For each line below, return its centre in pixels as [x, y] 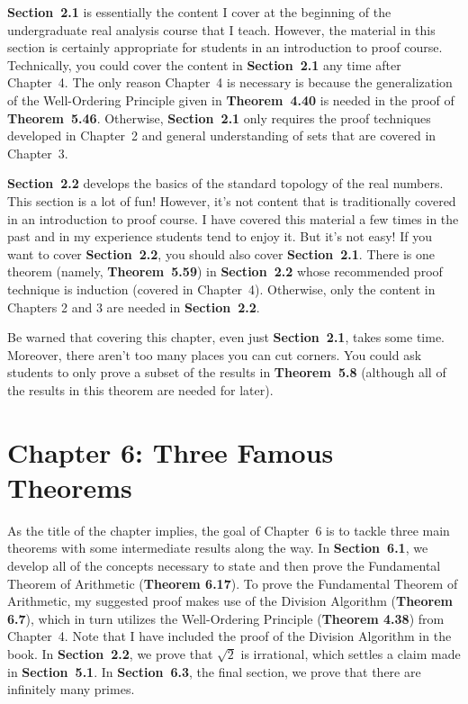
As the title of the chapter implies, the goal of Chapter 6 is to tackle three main [229, 530]
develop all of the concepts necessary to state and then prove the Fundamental [224, 565]
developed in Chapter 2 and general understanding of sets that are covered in [222, 135]
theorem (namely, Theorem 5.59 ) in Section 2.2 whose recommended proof [225, 271]
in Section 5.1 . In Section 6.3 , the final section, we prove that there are [214, 671]
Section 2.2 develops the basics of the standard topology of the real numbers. [225, 183]
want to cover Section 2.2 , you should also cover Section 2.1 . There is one [221, 253]
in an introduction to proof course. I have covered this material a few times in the [233, 218]
